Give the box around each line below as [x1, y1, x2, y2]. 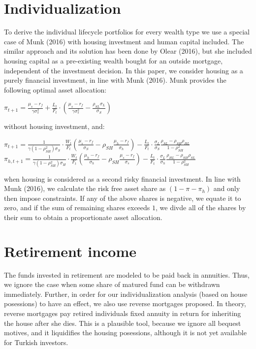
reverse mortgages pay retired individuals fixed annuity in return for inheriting [4, 308, 241, 318]
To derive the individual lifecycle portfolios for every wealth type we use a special [4, 27, 250, 37]
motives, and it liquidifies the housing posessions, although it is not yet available [4, 327, 247, 338]
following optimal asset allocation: [4, 84, 107, 95]
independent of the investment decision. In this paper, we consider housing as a [4, 65, 243, 75]
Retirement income [4, 241, 137, 261]
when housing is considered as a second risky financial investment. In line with [4, 173, 241, 184]
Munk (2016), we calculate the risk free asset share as [4, 183, 166, 193]
